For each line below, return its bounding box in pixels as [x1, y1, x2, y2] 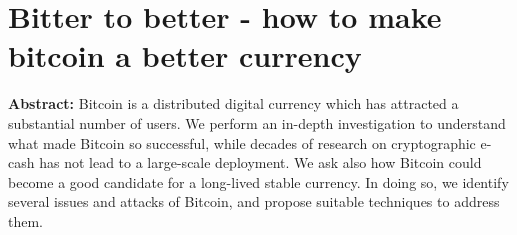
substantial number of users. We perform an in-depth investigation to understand [8, 112, 506, 133]
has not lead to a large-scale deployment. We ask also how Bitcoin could [39, 152, 482, 173]
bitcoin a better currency [8, 35, 362, 76]
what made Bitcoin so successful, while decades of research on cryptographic [8, 132, 476, 153]
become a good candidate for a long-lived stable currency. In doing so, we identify [8, 171, 509, 192]
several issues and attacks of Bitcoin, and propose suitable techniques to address [8, 191, 500, 212]
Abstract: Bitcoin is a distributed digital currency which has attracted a [8, 93, 459, 114]
